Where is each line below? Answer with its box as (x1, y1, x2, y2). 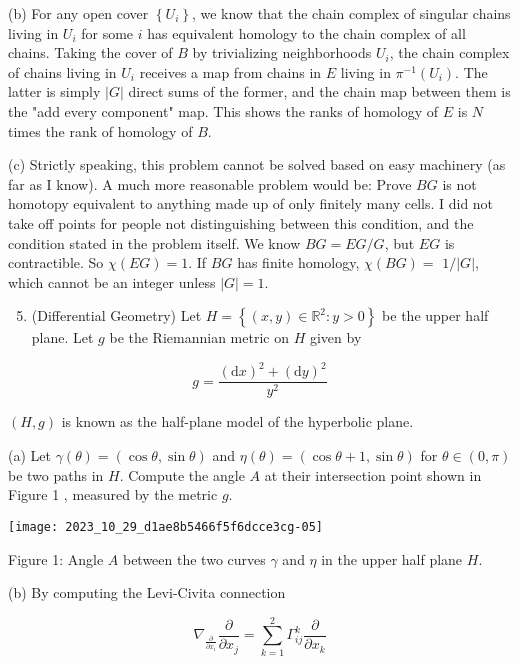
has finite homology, (237, 252, 360, 273)
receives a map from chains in (139, 61, 322, 82)
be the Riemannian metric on (109, 327, 289, 348)
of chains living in (8, 61, 117, 82)
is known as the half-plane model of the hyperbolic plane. (61, 411, 414, 432)
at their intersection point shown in (264, 464, 482, 485)
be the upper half (382, 305, 489, 326)
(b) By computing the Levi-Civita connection (8, 582, 286, 603)
